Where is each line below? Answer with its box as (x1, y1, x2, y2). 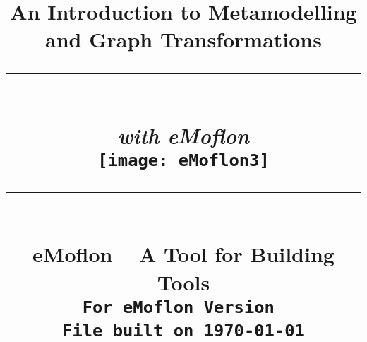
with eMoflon (117, 120, 250, 150)
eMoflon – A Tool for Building (32, 240, 335, 269)
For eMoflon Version (82, 297, 275, 317)
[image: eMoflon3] (97, 150, 270, 170)
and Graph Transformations (45, 25, 322, 54)
